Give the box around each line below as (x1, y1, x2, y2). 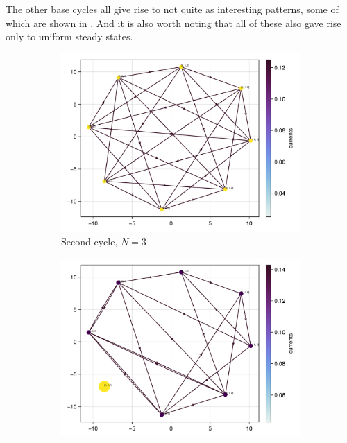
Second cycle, (61, 234, 118, 249)
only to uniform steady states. (6, 29, 133, 44)
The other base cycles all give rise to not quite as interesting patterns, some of (6, 2, 339, 16)
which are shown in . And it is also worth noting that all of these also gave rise (6, 15, 341, 30)
